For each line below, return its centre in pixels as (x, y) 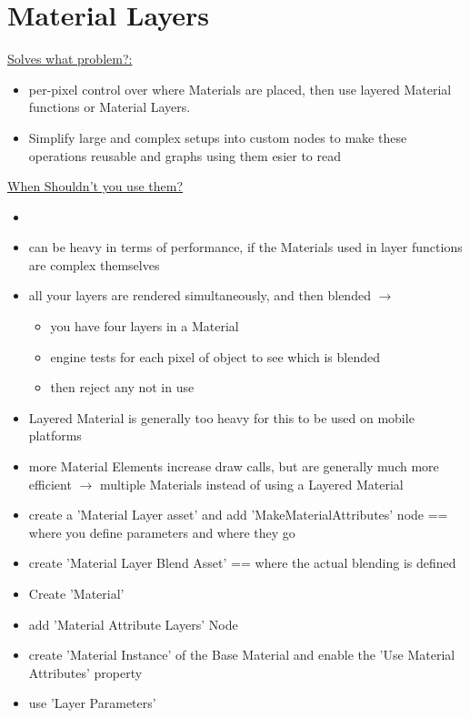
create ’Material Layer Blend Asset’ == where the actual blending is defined (242, 563)
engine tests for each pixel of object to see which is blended (215, 356)
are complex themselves (94, 264)
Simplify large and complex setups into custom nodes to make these (218, 137)
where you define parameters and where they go (162, 532)
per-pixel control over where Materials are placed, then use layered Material (240, 89)
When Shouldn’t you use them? (95, 186)
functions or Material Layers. (110, 107)
